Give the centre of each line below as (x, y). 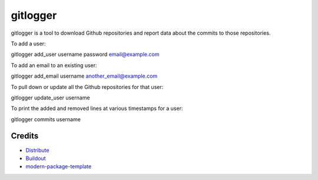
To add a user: (29, 44)
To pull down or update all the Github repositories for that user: (87, 87)
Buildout (36, 158)
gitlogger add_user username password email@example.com (85, 54)
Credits (25, 136)
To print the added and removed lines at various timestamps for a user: (97, 108)
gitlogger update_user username (51, 98)
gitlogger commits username (46, 119)
